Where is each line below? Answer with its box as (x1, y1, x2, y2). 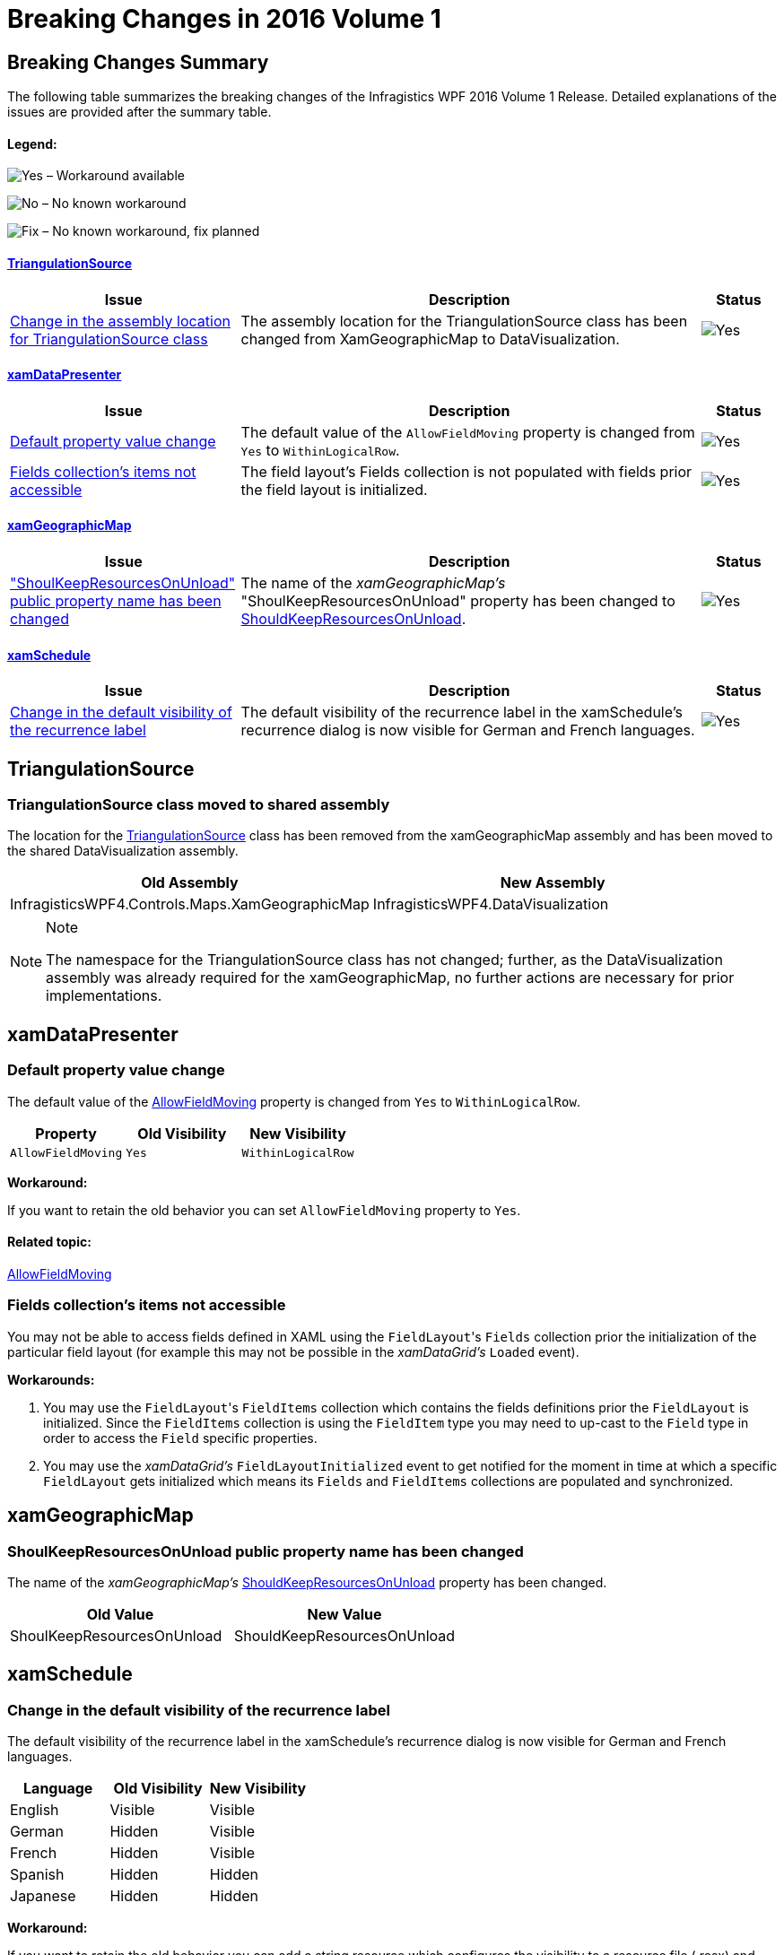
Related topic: (7, 1234, 91, 1250)
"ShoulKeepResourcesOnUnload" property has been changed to (240, 592, 675, 611)
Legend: (7, 135, 57, 152)
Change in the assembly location (10, 311, 231, 330)
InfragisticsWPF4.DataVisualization (372, 895, 609, 914)
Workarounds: (7, 1371, 95, 1387)
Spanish (10, 1865, 65, 1884)
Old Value (86, 1604, 154, 1623)
